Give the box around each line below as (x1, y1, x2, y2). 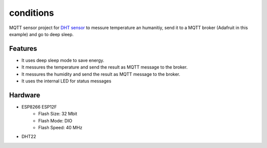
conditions (9, 7, 54, 18)
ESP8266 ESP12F (21, 104, 57, 110)
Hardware (9, 91, 41, 99)
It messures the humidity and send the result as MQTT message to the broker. (21, 71, 180, 77)
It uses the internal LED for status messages (21, 78, 111, 84)
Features (9, 44, 37, 53)
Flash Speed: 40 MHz (38, 125, 83, 131)
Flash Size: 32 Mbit (38, 111, 78, 117)
